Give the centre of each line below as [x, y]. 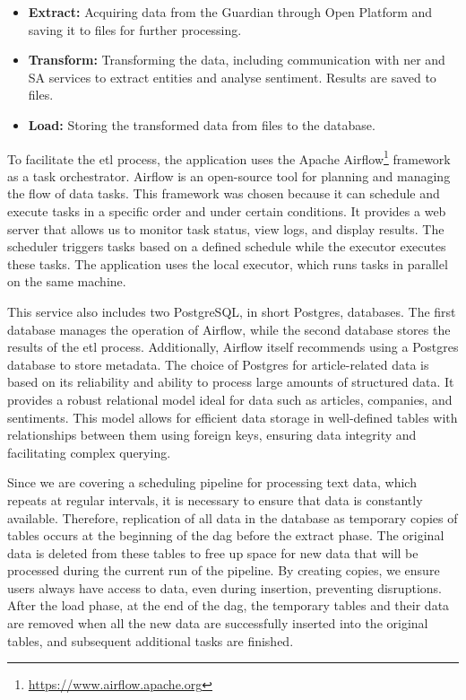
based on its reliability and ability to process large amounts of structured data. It [231, 382]
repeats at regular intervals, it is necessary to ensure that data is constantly [215, 499]
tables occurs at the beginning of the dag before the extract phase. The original [226, 535]
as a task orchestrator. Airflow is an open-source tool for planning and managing [229, 175]
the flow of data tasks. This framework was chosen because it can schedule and [224, 193]
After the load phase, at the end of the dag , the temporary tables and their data [229, 605]
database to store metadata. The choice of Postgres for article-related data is [218, 364]
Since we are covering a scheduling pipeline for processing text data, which [212, 482]
